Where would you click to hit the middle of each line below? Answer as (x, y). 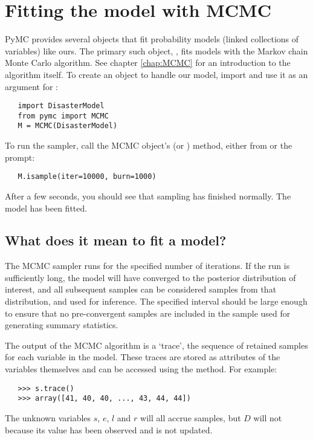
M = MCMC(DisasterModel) (68, 126)
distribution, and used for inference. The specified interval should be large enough (156, 301)
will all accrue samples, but (191, 417)
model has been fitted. (46, 208)
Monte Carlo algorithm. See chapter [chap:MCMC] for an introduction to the (148, 63)
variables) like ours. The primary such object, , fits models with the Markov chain (156, 50)
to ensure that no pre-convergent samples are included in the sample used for (148, 313)
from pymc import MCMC (63, 116)
